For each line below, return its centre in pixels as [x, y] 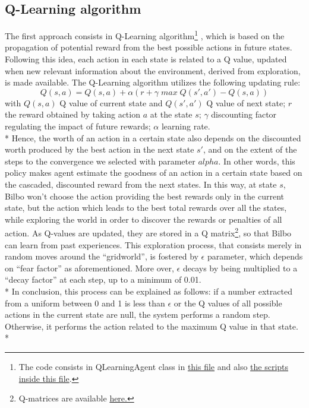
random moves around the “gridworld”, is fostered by [102, 256]
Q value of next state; [246, 102]
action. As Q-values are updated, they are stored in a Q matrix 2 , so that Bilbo [148, 232]
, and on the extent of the [250, 149]
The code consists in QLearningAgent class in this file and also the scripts [154, 366]
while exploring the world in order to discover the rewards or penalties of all [144, 219]
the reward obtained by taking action [72, 114]
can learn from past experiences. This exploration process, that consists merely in [153, 244]
